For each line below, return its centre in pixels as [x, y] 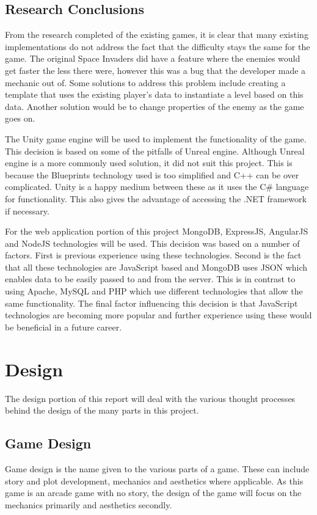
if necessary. [27, 210]
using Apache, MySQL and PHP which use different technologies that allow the [154, 291]
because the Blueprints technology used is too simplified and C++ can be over [152, 174]
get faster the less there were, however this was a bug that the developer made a [155, 70]
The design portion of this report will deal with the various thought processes [150, 398]
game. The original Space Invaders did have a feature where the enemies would [153, 58]
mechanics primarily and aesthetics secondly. [89, 504]
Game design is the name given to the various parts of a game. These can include [157, 468]
